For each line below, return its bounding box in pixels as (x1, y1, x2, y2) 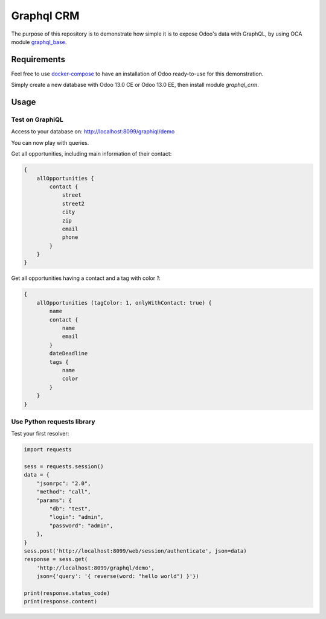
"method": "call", (36, 489, 91, 495)
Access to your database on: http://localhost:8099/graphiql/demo (11, 128, 175, 135)
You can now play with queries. (11, 139, 89, 146)
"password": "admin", (49, 522, 113, 529)
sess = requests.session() (24, 463, 104, 470)
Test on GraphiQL (11, 115, 63, 124)
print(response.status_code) (24, 589, 110, 597)
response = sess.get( (24, 556, 88, 563)
